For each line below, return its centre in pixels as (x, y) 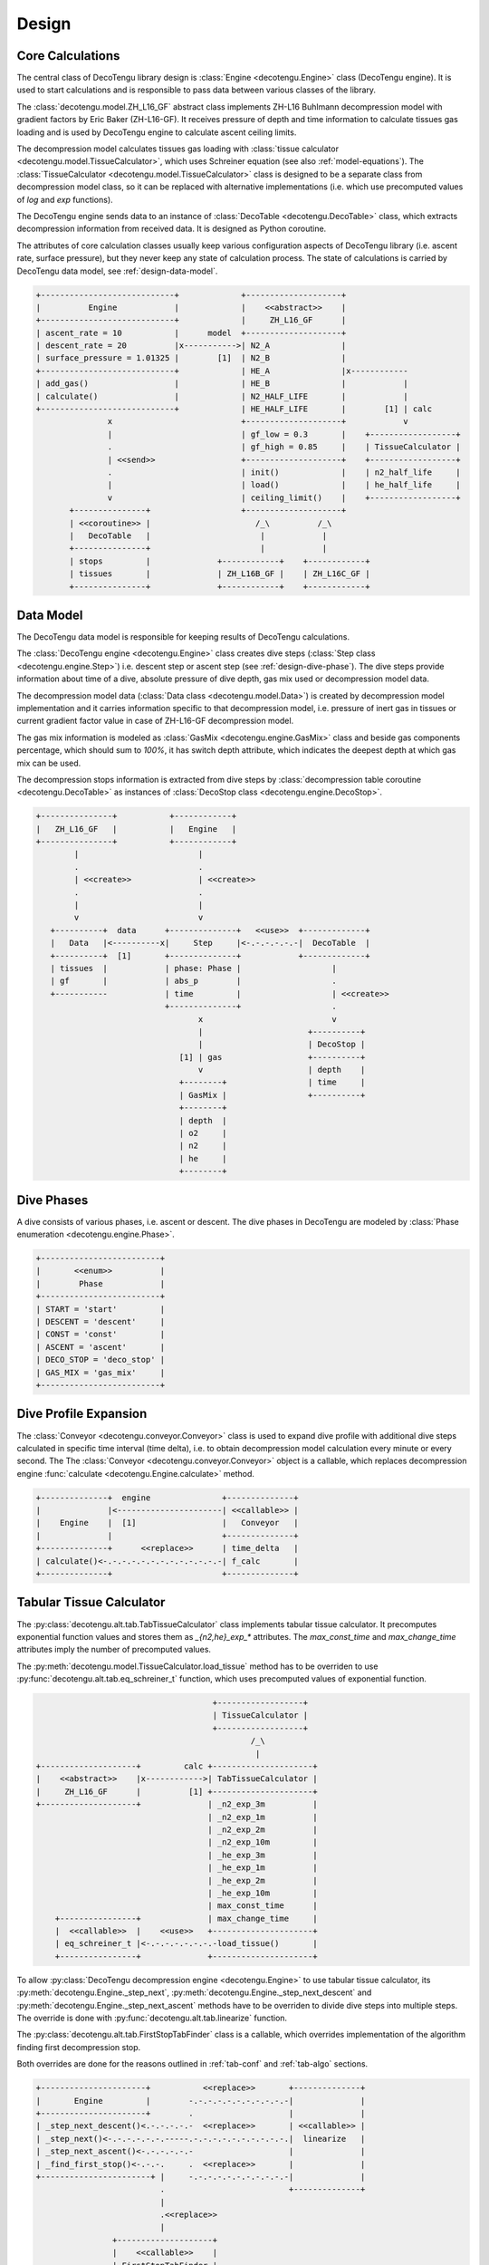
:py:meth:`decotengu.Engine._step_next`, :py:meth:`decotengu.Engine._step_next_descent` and (194, 1992)
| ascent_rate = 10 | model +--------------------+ (191, 333)
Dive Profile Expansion (82, 1414)
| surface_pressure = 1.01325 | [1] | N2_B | (191, 358)
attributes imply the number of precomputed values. (114, 1650)
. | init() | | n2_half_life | (284, 472)
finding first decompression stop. (79, 2047)
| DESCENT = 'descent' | (101, 1322)
